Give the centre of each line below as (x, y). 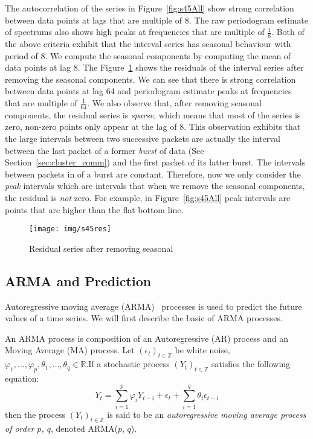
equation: (22, 378)
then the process (35, 414)
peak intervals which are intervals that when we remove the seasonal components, (155, 186)
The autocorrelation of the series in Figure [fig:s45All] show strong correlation (150, 8)
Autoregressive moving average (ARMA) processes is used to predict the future (153, 306)
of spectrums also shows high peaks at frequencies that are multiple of (135, 32)
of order (20, 428)
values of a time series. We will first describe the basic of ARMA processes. (144, 318)
